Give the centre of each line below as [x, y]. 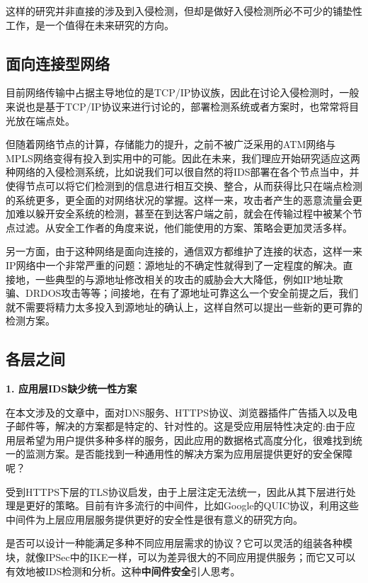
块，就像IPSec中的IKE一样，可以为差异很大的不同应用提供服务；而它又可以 [181, 557]
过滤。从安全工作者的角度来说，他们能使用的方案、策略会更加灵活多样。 [184, 227]
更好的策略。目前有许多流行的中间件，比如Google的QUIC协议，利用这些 [192, 505]
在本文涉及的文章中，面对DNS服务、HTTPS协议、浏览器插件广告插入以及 [177, 412]
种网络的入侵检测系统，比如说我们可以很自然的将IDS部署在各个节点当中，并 [183, 172]
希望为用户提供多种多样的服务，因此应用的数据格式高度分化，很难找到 [189, 440]
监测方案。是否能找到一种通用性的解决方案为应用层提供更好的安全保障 [189, 454]
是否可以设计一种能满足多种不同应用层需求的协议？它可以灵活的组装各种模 [179, 543]
